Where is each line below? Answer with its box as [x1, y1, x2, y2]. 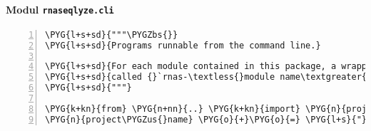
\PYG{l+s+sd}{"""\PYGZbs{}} [45, 29, 178, 40]
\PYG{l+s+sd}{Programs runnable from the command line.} [45, 40, 321, 51]
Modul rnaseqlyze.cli [6, 1, 114, 16]
